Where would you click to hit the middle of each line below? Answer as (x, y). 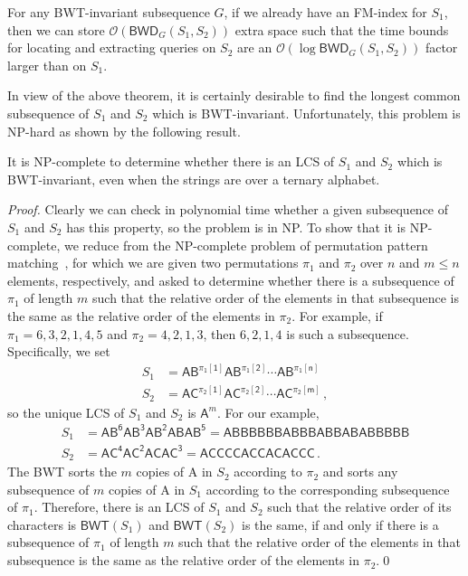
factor (441, 47)
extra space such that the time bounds (342, 29)
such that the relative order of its (359, 507)
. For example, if (337, 315)
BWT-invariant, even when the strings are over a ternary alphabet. (194, 179)
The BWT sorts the (62, 472)
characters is (42, 524)
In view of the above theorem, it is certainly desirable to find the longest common (234, 95)
